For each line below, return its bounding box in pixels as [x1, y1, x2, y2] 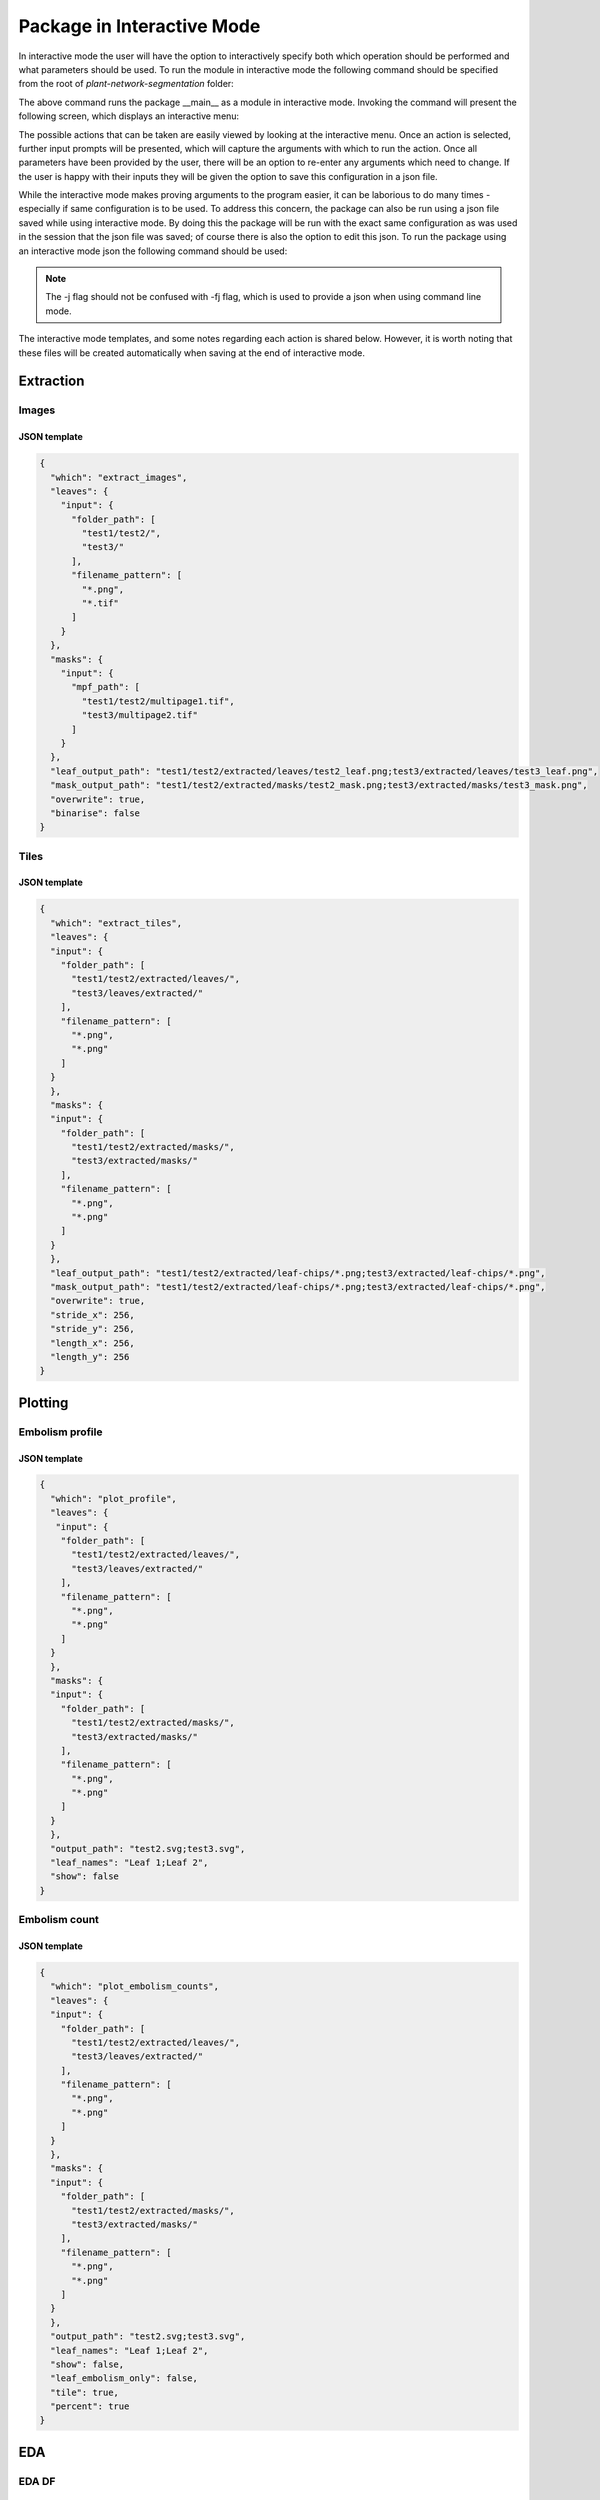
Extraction [18, 373, 85, 390]
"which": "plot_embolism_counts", [50, 1981, 220, 1992]
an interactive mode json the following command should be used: [18, 245, 288, 257]
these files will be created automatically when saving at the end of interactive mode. [18, 346, 365, 359]
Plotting [18, 1394, 69, 1411]
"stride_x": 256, [50, 1309, 135, 1320]
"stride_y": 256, [50, 1323, 135, 1335]
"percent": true [50, 2401, 130, 2412]
